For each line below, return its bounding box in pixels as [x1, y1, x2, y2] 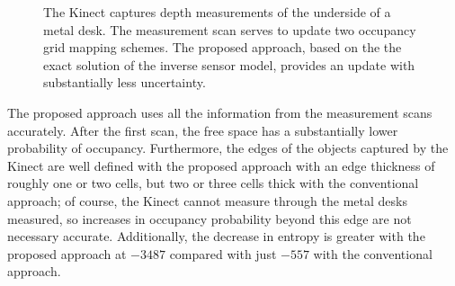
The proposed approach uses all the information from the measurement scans [7, 103, 433, 121]
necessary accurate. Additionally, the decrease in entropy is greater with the [7, 227, 425, 246]
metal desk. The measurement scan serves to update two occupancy [43, 20, 416, 39]
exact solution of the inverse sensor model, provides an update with [43, 55, 415, 74]
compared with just [169, 244, 277, 263]
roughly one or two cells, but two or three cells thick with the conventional [7, 174, 419, 192]
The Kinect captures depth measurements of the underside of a [43, 3, 391, 21]
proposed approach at [7, 244, 127, 263]
